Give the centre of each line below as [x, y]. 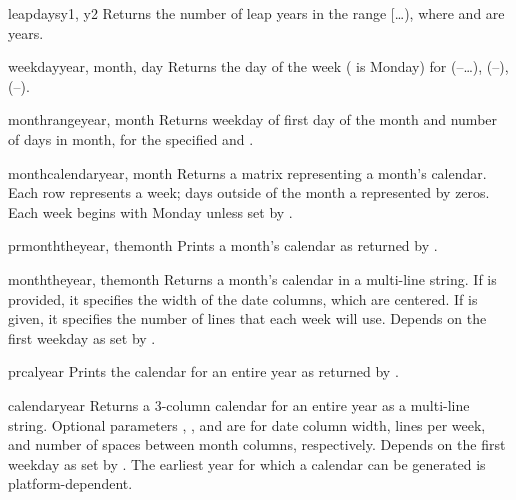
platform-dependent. [70, 483]
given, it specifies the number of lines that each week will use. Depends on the [247, 318]
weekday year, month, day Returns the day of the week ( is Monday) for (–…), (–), [258, 66]
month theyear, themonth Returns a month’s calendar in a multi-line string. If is [252, 278]
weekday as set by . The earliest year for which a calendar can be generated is [247, 463]
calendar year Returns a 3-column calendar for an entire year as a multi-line [239, 404]
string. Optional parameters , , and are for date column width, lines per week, [247, 424]
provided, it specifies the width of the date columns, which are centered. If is [243, 298]
